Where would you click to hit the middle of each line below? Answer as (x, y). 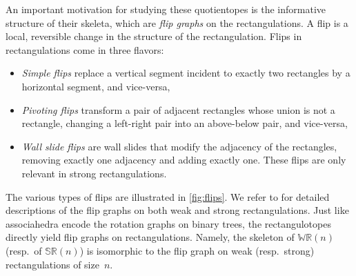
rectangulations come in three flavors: (85, 49)
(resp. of (24, 250)
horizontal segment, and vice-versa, (96, 86)
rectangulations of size (52, 264)
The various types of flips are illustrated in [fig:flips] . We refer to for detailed (168, 196)
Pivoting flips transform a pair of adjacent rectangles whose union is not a (178, 109)
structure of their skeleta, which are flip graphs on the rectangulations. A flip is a (177, 22)
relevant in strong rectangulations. (94, 173)
